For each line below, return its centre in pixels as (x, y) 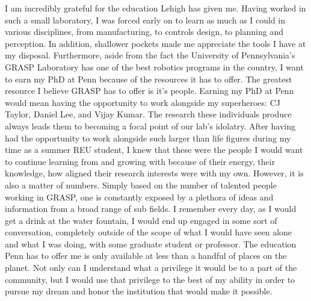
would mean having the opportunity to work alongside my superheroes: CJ (143, 102)
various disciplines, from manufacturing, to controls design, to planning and (144, 32)
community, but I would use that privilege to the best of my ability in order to (150, 279)
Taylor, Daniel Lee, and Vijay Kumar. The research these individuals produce (148, 114)
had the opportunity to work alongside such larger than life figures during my (148, 138)
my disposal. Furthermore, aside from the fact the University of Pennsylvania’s (150, 55)
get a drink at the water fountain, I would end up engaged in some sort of (141, 220)
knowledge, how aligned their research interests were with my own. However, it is (154, 173)
